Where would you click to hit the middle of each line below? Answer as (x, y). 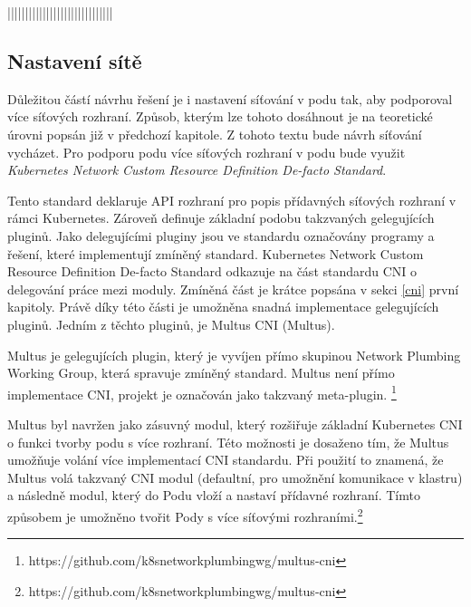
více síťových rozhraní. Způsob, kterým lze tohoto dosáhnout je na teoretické (220, 116)
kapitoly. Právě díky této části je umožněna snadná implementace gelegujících (223, 307)
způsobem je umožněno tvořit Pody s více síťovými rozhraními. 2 (185, 515)
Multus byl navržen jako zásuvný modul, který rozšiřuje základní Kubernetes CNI (235, 424)
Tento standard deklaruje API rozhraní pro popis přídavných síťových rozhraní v (232, 200)
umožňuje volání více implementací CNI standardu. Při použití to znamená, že (226, 460)
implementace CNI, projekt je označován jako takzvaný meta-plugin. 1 (202, 392)
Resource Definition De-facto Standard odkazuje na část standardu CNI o (212, 271)
